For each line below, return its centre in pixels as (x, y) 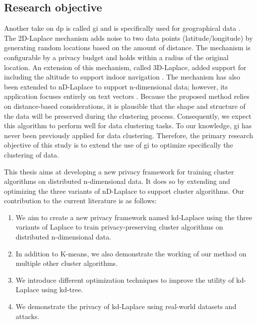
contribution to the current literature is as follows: (80, 201)
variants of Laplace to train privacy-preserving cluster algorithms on (119, 227)
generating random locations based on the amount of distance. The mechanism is (127, 47)
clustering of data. (32, 154)
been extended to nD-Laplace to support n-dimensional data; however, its (116, 86)
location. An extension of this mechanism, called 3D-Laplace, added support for (125, 67)
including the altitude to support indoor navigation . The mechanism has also (122, 77)
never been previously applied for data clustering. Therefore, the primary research (128, 135)
